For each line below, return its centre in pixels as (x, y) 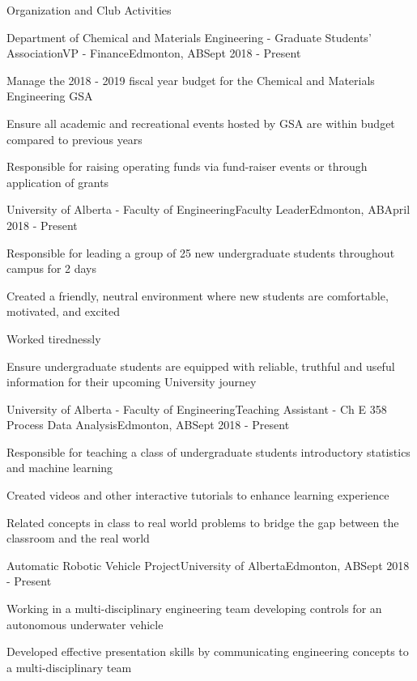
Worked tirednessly (54, 338)
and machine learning (60, 468)
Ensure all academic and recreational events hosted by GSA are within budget (201, 123)
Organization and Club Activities (89, 10)
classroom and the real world (78, 538)
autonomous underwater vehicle (85, 624)
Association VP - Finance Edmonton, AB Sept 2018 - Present (154, 53)
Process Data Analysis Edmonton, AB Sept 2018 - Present (148, 425)
